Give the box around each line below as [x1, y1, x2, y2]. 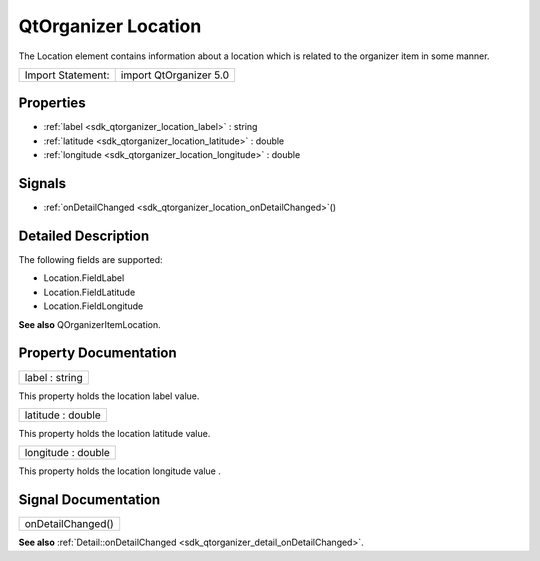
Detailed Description [18, 227, 150, 244]
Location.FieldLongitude [43, 300, 144, 312]
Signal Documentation [18, 491, 161, 509]
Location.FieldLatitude [43, 286, 136, 298]
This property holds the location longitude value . [18, 465, 222, 477]
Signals [18, 175, 67, 192]
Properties [18, 95, 86, 112]
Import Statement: [24, 68, 110, 82]
